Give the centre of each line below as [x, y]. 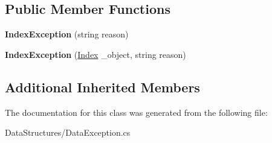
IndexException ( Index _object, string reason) [96, 54]
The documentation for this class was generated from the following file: [136, 112]
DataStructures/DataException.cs [68, 132]
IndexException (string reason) [67, 34]
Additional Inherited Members [102, 87]
